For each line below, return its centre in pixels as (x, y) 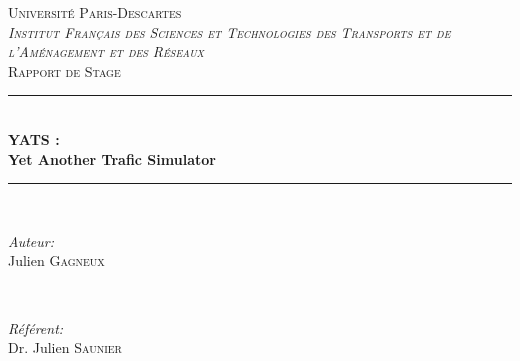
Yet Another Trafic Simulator (112, 158)
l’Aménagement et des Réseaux (106, 51)
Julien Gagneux (56, 260)
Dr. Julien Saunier (65, 347)
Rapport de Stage (64, 70)
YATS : (34, 138)
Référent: (36, 327)
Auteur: (31, 240)
